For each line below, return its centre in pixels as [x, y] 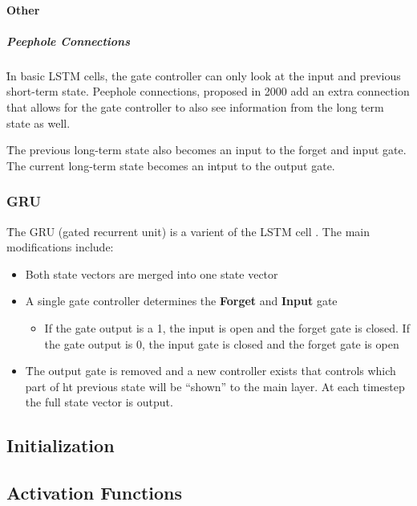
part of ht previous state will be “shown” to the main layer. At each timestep [215, 386]
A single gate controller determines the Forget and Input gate [181, 301]
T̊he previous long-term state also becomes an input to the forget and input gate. [206, 150]
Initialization [61, 445]
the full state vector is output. [99, 402]
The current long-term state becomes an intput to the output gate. [171, 165]
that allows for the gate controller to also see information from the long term [195, 106]
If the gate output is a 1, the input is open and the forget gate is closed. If [227, 327]
